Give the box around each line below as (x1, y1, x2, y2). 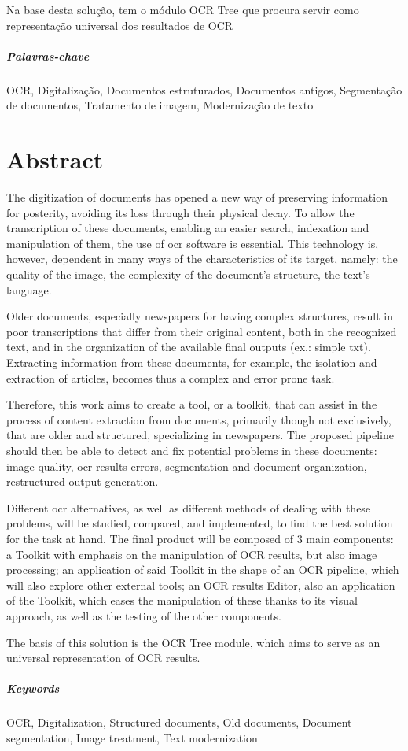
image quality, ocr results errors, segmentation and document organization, (6, 457, 367, 474)
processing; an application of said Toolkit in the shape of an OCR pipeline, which (6, 561, 399, 578)
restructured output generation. (6, 473, 159, 490)
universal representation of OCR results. (6, 649, 200, 666)
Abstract (6, 143, 104, 176)
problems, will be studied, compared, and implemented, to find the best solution (6, 515, 393, 531)
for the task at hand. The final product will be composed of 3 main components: (6, 530, 394, 546)
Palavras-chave (6, 47, 90, 64)
